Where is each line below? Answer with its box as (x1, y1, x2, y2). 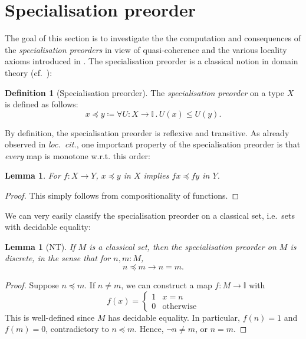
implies (143, 169, 169, 182)
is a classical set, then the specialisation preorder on (89, 240, 277, 252)
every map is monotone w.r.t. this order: (5, 149, 150, 162)
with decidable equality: (5, 220, 91, 233)
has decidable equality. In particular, (108, 311, 240, 323)
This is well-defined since (5, 311, 95, 323)
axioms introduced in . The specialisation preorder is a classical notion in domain (5, 55, 298, 67)
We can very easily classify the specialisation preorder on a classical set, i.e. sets (5, 209, 295, 221)
